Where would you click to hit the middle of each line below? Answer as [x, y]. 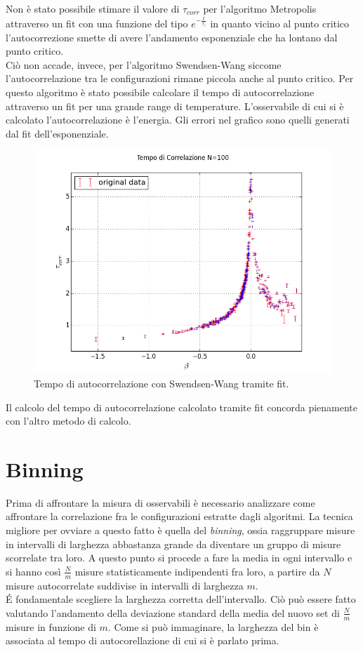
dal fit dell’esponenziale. [57, 133]
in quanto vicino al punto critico [280, 24]
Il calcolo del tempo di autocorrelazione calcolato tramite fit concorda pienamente [182, 407]
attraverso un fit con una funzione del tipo [97, 24]
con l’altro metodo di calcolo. [68, 421]
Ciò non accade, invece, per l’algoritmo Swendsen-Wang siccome [144, 64]
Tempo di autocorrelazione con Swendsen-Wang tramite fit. [161, 383]
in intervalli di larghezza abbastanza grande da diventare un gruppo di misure [173, 544]
